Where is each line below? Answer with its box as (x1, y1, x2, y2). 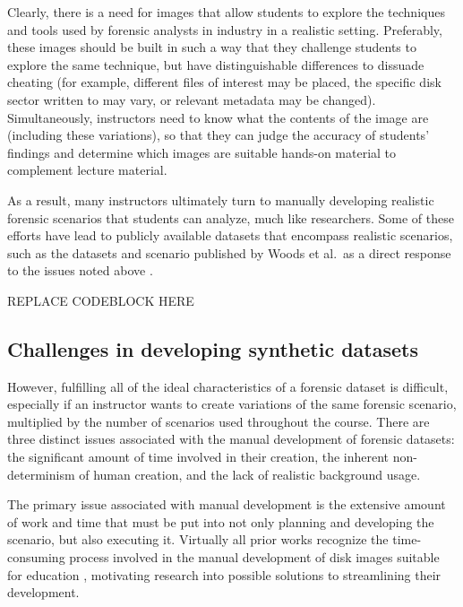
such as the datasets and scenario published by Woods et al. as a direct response (7, 243, 451, 262)
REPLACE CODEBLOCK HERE (7, 290, 194, 309)
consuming (7, 548, 65, 567)
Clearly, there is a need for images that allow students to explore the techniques (7, 3, 445, 21)
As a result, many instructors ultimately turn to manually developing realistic (7, 190, 434, 209)
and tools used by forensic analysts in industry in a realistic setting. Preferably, (7, 20, 442, 39)
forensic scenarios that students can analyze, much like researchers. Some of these (7, 208, 454, 227)
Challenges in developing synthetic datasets (7, 334, 418, 362)
